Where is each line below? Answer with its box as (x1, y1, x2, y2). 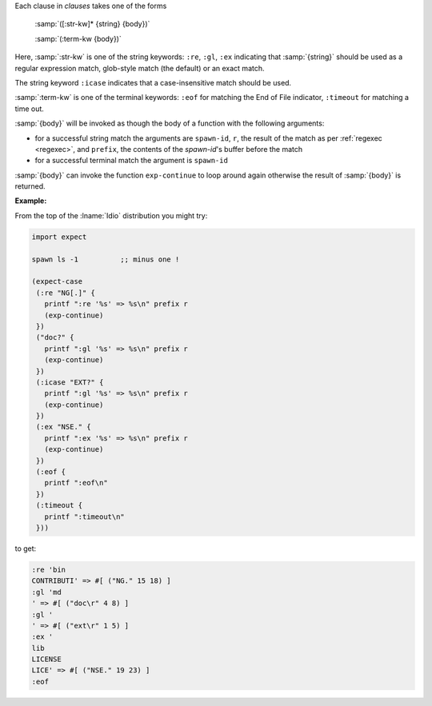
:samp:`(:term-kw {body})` (34, 34, 122, 43)
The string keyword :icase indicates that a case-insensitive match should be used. (14, 78, 292, 87)
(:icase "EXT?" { (36, 377, 104, 387)
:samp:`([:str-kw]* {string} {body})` (34, 19, 150, 29)
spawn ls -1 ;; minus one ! (31, 254, 180, 264)
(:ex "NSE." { (36, 422, 91, 432)
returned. (14, 181, 46, 191)
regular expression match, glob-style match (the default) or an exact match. (14, 63, 265, 73)
